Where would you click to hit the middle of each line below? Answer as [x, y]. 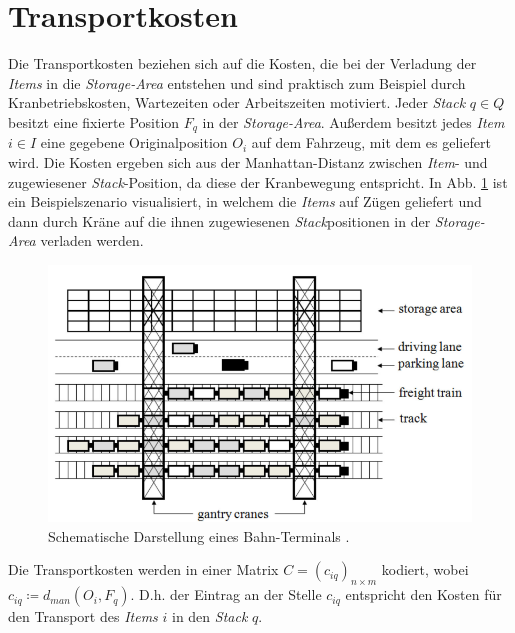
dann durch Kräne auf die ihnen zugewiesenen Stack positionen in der [219, 220]
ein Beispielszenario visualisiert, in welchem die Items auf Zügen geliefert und [245, 201]
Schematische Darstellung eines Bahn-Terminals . [199, 535]
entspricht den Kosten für [423, 594]
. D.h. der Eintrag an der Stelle [226, 594]
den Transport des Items [83, 616]
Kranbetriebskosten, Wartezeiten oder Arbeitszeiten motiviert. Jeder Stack [237, 102]
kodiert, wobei [425, 569]
